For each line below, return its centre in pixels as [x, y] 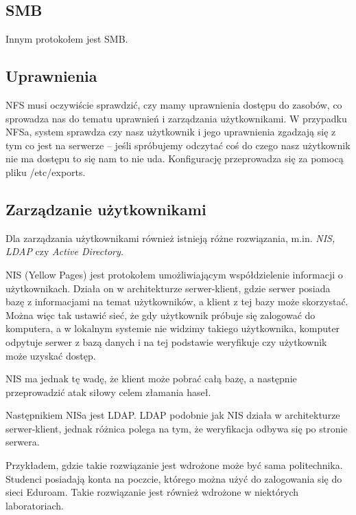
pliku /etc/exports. [46, 172]
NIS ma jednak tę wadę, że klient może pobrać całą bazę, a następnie [151, 379]
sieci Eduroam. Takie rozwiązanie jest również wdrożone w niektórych [152, 492]
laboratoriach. [35, 505]
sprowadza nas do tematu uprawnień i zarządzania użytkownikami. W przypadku [176, 118]
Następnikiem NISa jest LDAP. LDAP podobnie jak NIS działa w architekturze [173, 415]
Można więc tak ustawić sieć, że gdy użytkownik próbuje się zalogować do [161, 315]
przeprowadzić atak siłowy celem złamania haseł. [108, 392]
